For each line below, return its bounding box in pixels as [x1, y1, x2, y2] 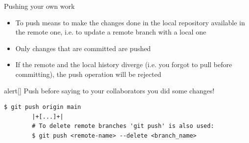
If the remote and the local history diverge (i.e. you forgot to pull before [15, 59, 232, 70]
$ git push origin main [4, 104, 81, 111]
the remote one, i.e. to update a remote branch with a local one [15, 27, 206, 37]
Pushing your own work [4, 1, 75, 11]
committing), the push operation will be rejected [15, 69, 161, 79]
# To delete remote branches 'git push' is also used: [32, 123, 214, 130]
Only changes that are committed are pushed [15, 43, 151, 53]
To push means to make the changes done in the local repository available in [15, 17, 245, 27]
